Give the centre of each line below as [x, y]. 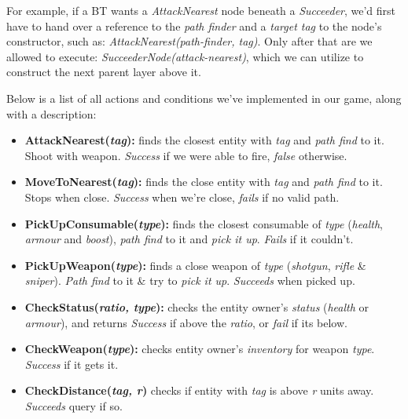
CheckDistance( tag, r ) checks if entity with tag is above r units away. [199, 390]
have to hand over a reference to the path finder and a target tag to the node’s [194, 26]
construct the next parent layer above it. [104, 72]
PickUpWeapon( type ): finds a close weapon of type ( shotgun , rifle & [195, 265]
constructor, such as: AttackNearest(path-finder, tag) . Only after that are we [189, 41]
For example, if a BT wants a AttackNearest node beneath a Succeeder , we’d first [201, 10]
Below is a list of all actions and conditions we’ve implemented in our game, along [204, 98]
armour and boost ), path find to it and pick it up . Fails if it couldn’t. [189, 239]
